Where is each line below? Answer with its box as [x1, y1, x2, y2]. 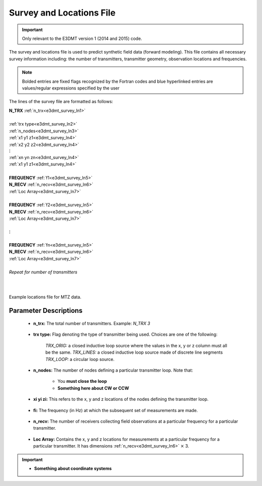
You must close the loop [57, 378, 107, 384]
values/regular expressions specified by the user [22, 85, 120, 91]
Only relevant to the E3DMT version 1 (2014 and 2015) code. [22, 36, 143, 41]
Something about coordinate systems [34, 465, 112, 471]
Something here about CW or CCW [57, 385, 130, 391]
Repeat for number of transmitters [9, 269, 78, 275]
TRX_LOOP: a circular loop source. [45, 356, 115, 362]
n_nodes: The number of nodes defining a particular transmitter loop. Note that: [33, 367, 194, 373]
